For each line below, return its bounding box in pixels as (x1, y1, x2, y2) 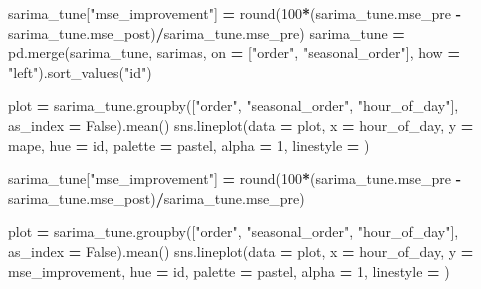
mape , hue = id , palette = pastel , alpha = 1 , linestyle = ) (8, 134, 370, 155)
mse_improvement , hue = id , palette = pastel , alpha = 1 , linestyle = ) (8, 260, 450, 281)
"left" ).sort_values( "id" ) (8, 61, 152, 82)
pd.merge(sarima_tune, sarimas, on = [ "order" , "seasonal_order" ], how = (8, 42, 460, 63)
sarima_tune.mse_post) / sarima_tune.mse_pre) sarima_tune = (8, 22, 405, 43)
